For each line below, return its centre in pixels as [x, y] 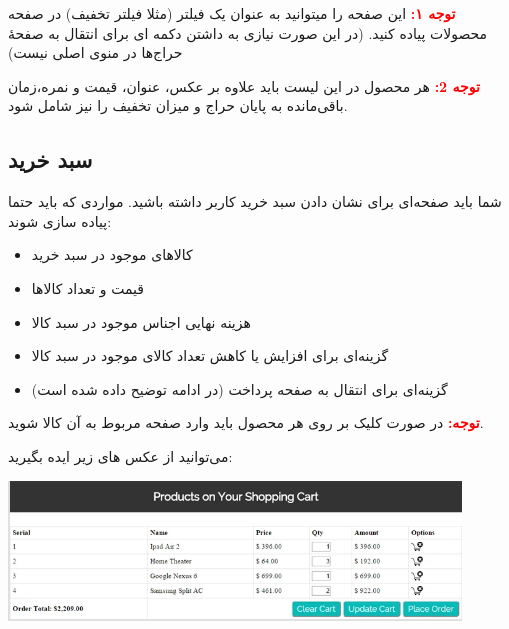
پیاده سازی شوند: [60, 220]
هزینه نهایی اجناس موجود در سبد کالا [141, 321]
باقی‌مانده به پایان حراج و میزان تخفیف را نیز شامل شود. [178, 105]
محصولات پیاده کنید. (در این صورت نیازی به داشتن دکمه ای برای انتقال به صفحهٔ [248, 32]
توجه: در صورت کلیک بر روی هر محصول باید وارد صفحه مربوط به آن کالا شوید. [246, 422]
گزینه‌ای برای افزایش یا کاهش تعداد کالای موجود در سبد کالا [210, 355]
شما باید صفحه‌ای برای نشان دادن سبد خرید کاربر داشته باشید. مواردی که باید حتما [255, 201]
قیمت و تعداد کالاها [87, 287]
